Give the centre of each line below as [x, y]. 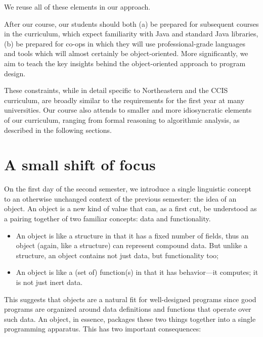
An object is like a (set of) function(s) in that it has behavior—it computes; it [137, 272]
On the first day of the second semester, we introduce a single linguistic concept [128, 189]
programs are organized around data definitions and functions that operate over [128, 309]
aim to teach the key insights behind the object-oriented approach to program [125, 63]
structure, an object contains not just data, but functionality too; [117, 255]
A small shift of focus [80, 164]
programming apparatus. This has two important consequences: [103, 329]
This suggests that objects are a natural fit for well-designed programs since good [130, 299]
